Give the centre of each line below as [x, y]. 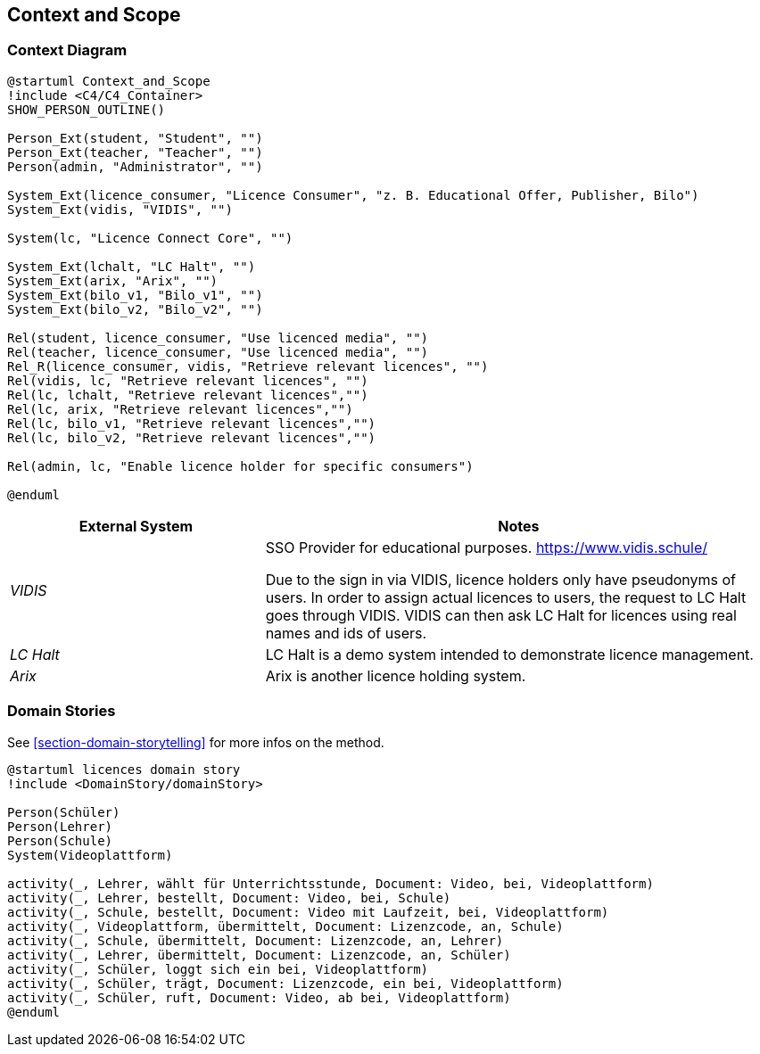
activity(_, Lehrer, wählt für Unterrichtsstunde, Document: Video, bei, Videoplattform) [330, 883]
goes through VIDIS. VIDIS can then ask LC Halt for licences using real [501, 615]
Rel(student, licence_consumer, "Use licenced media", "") [218, 338]
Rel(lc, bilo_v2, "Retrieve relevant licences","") [192, 437]
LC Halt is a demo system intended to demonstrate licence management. [509, 654]
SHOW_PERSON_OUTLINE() [87, 109]
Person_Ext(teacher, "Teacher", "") [135, 152]
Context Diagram [67, 50]
